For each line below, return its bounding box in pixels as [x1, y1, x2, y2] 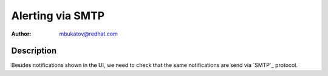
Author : [11, 30, 32, 37]
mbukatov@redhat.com [59, 30, 118, 37]
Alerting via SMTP [11, 9, 105, 22]
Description [11, 46, 57, 56]
